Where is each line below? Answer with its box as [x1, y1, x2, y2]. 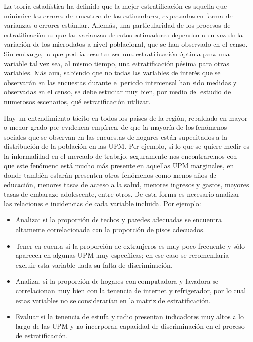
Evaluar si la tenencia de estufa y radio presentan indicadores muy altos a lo [15, 311, 244, 322]
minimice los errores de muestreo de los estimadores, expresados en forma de [4, 10, 233, 20]
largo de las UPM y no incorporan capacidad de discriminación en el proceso [15, 321, 245, 331]
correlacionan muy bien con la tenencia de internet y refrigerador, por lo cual [15, 286, 246, 296]
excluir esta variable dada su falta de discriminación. [15, 259, 173, 270]
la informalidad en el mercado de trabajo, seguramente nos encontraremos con [4, 150, 237, 161]
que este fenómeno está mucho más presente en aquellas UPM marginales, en [4, 160, 234, 170]
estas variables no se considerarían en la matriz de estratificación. [15, 295, 211, 305]
